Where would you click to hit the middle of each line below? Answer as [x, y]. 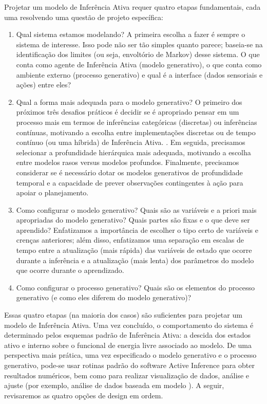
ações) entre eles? [44, 85]
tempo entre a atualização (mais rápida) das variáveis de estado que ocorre [134, 250]
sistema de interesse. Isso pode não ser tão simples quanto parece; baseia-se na [139, 44]
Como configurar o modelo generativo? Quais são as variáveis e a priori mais [136, 209]
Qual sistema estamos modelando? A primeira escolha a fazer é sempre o [131, 34]
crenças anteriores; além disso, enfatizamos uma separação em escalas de [130, 240]
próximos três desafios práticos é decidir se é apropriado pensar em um [128, 112]
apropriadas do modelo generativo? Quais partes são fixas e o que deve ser [133, 220]
